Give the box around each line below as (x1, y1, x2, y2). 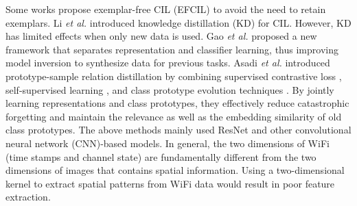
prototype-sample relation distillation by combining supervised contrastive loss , (5, 68, 342, 83)
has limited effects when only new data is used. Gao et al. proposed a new (5, 29, 317, 43)
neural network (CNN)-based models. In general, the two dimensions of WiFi (5, 136, 330, 150)
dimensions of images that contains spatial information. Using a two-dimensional (5, 163, 345, 177)
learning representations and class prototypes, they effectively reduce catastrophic (5, 96, 349, 110)
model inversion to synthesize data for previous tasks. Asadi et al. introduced (5, 55, 330, 70)
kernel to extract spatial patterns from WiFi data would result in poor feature (5, 176, 335, 190)
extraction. (5, 190, 51, 204)
